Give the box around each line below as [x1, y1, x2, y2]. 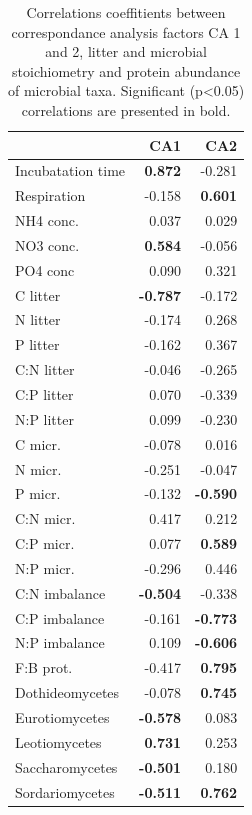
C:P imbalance [15, 607, 105, 628]
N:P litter [15, 408, 74, 429]
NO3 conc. [15, 234, 80, 255]
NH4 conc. [15, 210, 79, 231]
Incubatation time [15, 160, 126, 181]
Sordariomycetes [15, 781, 115, 802]
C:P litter [15, 384, 74, 404]
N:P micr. [15, 557, 75, 578]
